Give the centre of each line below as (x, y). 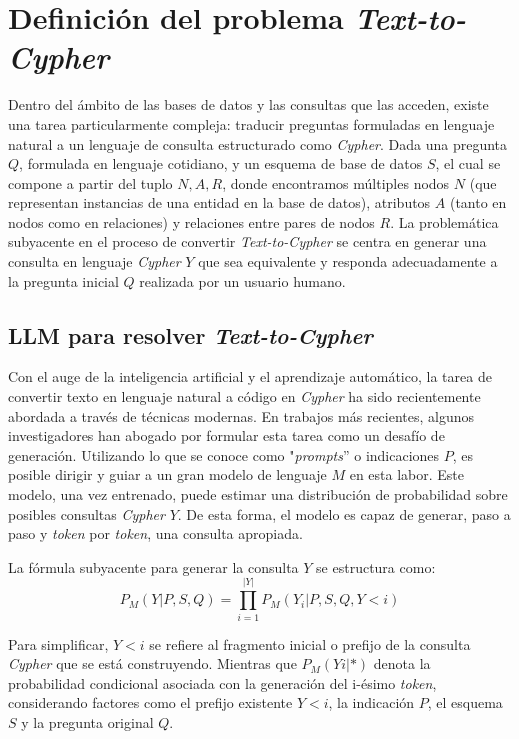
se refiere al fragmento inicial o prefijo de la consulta (310, 643)
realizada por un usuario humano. (242, 280)
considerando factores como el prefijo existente (150, 702)
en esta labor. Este (407, 474)
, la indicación (371, 702)
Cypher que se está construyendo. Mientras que (152, 663)
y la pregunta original (87, 721)
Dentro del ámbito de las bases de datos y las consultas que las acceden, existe (248, 104)
